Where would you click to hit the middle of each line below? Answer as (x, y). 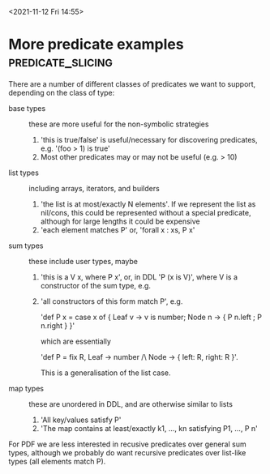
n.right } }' (58, 325)
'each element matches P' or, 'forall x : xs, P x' (118, 229)
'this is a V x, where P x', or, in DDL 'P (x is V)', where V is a (139, 277)
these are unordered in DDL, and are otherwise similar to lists (131, 404)
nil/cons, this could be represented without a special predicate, (146, 212)
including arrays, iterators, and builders (94, 188)
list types (24, 173)
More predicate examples (96, 45)
